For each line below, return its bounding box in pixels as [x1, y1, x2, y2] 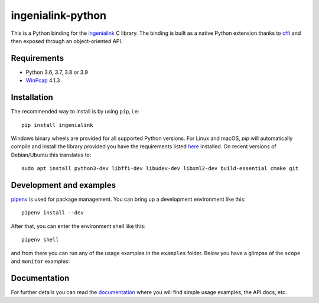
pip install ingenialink [21, 122, 93, 128]
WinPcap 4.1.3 [25, 77, 60, 84]
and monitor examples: [11, 258, 70, 265]
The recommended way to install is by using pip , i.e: [11, 108, 139, 115]
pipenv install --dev [21, 210, 84, 216]
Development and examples [11, 180, 116, 190]
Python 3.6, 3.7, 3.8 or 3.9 [25, 69, 89, 76]
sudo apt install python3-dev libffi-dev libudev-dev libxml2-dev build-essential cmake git [21, 165, 299, 172]
